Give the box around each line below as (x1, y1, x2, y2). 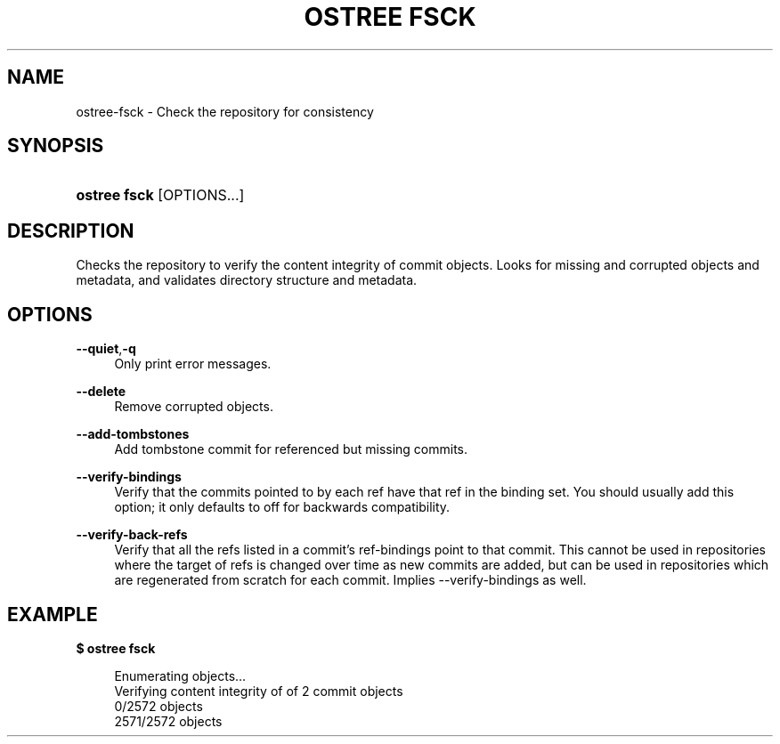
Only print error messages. (114, 356, 272, 372)
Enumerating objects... (114, 667, 247, 683)
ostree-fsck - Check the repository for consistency (76, 103, 374, 119)
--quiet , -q (76, 341, 136, 357)
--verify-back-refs (76, 527, 188, 543)
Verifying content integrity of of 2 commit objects (114, 683, 403, 699)
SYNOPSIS (7, 134, 104, 158)
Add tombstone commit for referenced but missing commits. (114, 441, 468, 457)
